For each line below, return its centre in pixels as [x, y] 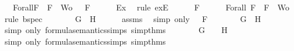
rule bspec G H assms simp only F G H [133, 18]
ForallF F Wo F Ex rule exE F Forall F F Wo [151, 7]
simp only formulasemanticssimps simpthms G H [116, 30]
